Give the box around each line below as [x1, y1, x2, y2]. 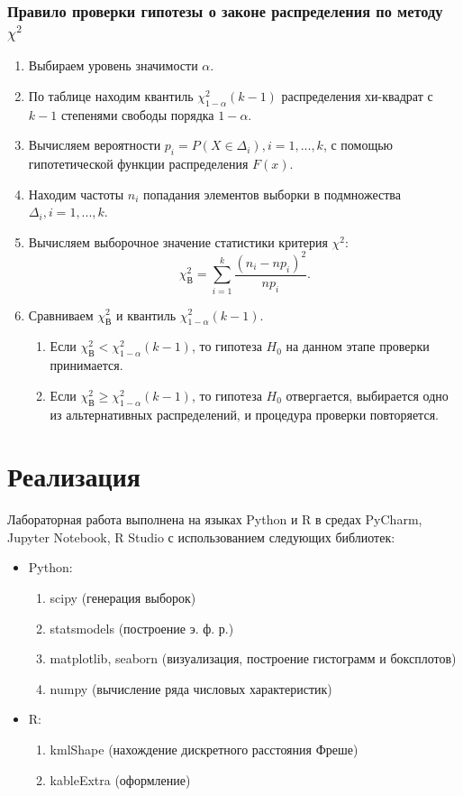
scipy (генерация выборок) [50, 588, 196, 607]
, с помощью [322, 135, 394, 154]
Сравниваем [28, 305, 94, 324]
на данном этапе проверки [286, 337, 430, 356]
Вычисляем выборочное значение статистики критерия [28, 232, 328, 251]
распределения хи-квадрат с [281, 86, 433, 105]
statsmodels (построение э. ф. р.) [50, 618, 234, 637]
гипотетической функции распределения [28, 153, 249, 172]
